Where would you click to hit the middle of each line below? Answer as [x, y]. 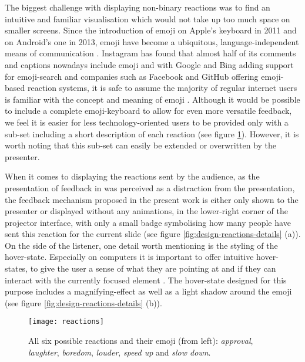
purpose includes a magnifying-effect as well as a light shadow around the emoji [148, 291]
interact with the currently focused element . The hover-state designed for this [146, 280]
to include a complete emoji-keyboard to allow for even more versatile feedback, [148, 111]
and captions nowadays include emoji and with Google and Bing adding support [149, 64]
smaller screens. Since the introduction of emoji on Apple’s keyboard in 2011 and [151, 30]
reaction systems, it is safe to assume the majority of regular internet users [162, 88]
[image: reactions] [66, 322]
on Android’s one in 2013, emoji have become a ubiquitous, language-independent [152, 41]
